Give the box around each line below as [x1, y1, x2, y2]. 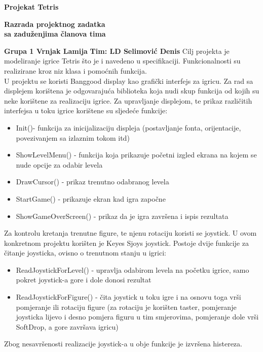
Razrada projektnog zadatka [4, 18, 105, 29]
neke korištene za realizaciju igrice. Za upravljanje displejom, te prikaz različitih [4, 95, 252, 106]
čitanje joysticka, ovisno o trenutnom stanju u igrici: [4, 247, 166, 258]
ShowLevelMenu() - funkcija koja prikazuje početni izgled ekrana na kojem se [16, 149, 257, 160]
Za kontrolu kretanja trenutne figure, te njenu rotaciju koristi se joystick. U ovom [4, 228, 257, 238]
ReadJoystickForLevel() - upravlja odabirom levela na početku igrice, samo [16, 264, 249, 275]
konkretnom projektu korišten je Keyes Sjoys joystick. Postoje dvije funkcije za [4, 237, 249, 248]
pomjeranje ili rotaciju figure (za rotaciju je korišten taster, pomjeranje [16, 301, 237, 312]
